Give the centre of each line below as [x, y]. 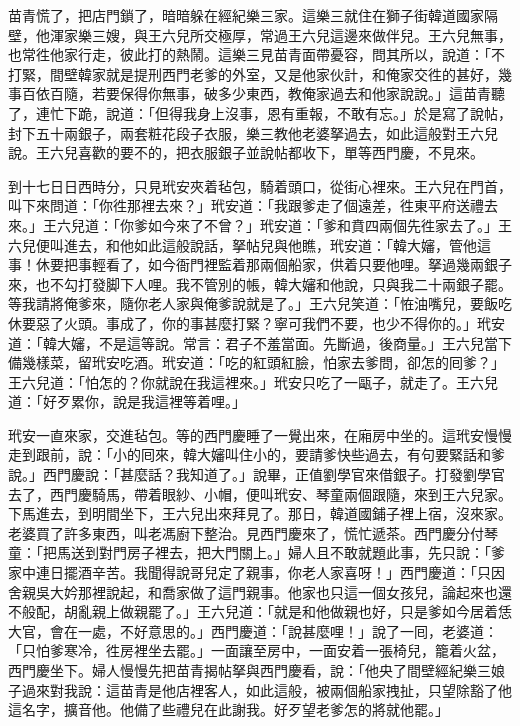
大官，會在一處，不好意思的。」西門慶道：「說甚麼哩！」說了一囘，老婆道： [253, 630]
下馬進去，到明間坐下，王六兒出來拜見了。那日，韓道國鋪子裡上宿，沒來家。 [260, 513]
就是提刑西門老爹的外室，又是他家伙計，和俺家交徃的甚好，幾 [308, 73]
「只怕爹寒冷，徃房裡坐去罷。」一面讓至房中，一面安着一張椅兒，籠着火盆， [256, 650]
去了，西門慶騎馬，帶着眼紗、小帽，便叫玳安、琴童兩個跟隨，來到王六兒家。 [260, 493]
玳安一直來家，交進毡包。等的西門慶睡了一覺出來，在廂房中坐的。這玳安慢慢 [260, 434]
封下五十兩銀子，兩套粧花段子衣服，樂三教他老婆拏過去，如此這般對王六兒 [253, 132]
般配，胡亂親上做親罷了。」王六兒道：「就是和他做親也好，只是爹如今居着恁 [266, 611]
